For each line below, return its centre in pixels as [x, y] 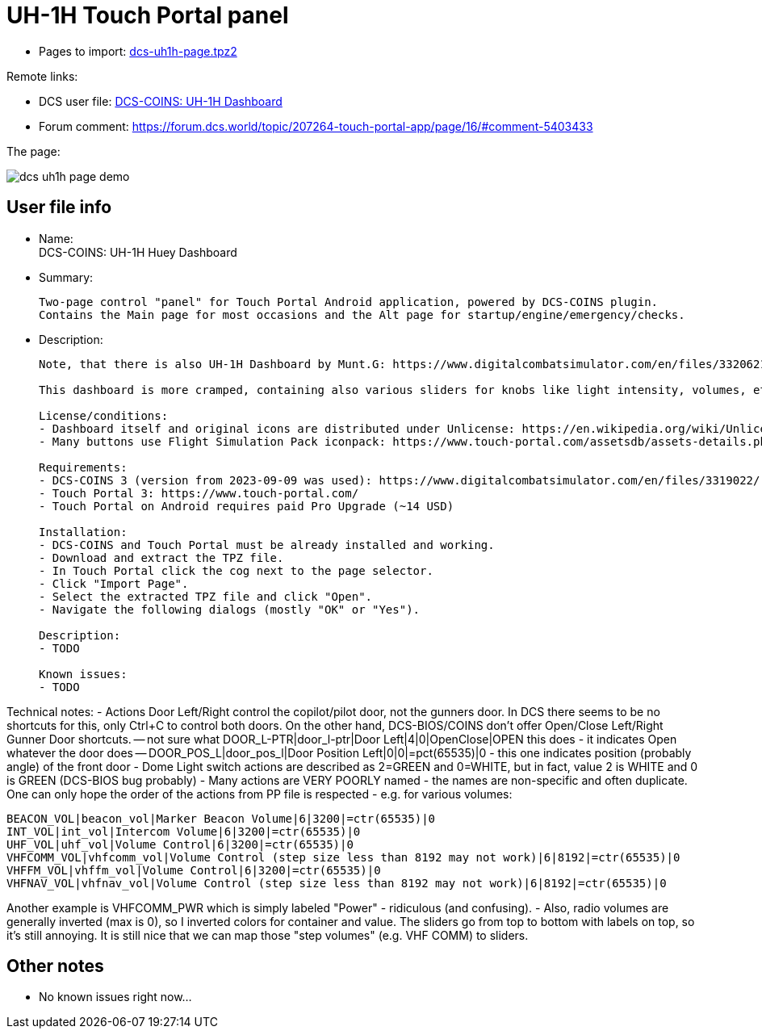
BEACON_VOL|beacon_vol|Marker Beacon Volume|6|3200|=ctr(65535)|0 [221, 818]
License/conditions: [104, 415]
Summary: [66, 277]
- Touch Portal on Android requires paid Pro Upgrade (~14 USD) [247, 506]
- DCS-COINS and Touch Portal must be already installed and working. [267, 545]
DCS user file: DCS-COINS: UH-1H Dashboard [161, 101]
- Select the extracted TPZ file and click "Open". [206, 596]
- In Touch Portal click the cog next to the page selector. [236, 570]
